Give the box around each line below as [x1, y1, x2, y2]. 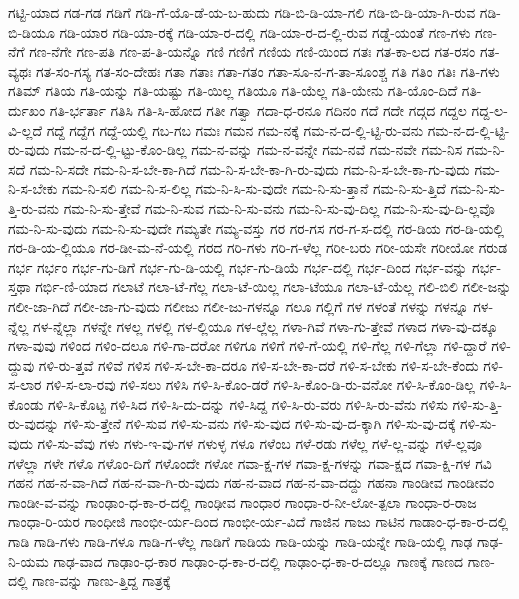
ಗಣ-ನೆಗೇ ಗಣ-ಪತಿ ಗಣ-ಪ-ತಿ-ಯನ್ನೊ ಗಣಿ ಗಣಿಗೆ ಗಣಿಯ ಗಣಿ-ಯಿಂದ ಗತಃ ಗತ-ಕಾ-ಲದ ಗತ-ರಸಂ [29, 41, 476, 62]
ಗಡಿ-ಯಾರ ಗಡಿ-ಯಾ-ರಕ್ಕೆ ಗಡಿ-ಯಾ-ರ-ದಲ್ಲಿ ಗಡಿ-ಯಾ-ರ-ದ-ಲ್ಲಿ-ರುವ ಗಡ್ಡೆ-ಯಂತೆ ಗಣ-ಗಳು [59, 21, 471, 42]
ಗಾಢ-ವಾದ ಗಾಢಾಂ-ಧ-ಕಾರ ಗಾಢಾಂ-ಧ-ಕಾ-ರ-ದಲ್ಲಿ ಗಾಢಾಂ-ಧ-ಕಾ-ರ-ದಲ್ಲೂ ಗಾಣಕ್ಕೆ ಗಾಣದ [53, 550, 464, 571]
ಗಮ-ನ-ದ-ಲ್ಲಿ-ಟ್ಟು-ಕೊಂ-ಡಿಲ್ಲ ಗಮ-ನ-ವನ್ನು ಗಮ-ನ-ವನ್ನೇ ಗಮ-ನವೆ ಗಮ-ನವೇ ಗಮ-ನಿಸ [54, 139, 463, 160]
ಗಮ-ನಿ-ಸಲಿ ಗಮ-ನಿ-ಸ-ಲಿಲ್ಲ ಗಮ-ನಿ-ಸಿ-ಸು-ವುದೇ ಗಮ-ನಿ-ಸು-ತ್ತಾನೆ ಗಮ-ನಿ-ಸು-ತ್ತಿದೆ [62, 178, 446, 199]
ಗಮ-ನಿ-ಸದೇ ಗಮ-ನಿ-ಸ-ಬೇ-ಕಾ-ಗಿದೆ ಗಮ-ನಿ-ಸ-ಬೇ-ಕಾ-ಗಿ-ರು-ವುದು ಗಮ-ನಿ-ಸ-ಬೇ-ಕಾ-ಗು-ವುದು [29, 158, 470, 179]
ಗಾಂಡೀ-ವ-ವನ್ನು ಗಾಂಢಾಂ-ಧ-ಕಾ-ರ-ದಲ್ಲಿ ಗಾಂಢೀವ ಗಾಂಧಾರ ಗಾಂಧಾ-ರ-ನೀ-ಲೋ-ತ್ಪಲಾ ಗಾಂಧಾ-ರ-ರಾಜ [8, 491, 477, 512]
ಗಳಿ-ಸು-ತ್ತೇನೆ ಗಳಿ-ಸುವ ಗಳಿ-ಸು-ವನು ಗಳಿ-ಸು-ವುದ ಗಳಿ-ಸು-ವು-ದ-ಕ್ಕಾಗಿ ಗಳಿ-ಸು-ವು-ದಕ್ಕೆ [63, 413, 456, 434]
